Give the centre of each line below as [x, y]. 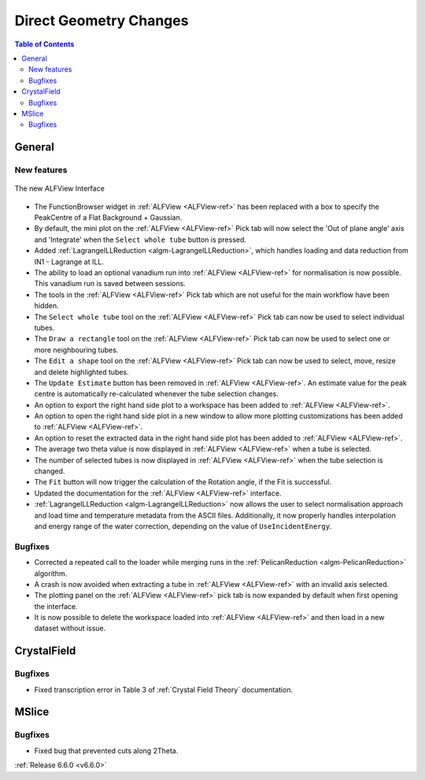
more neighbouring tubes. [76, 350]
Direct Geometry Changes [102, 20]
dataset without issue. [70, 628]
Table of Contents [44, 44]
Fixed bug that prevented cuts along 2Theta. [106, 750]
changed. [50, 471]
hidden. [46, 306]
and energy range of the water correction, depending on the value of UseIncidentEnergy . [183, 526]
